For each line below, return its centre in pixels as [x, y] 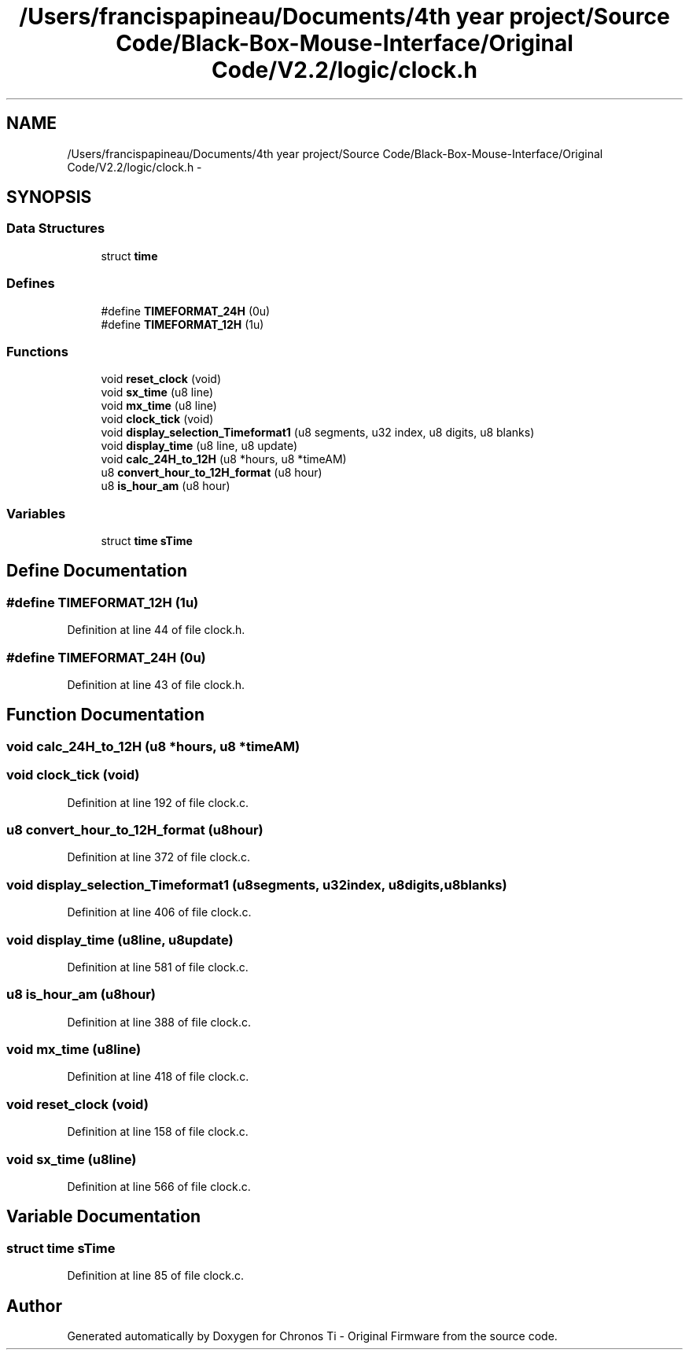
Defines [31, 284]
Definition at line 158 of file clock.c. [158, 1132]
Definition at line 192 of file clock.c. [158, 802]
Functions [37, 351]
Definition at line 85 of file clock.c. [156, 1276]
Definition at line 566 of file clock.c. [159, 1186]
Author [34, 1306]
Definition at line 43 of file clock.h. [156, 685]
